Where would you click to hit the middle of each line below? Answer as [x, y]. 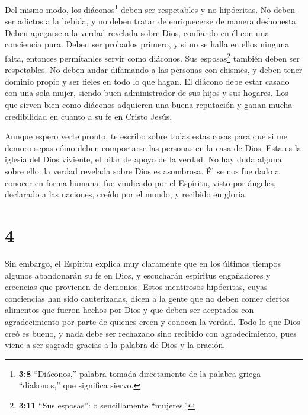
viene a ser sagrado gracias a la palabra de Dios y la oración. [115, 345]
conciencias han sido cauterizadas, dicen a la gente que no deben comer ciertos [147, 298]
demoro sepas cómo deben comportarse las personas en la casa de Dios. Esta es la [153, 147]
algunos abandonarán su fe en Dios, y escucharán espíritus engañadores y [138, 275]
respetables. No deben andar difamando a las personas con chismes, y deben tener [154, 70]
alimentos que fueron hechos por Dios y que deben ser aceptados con [129, 310]
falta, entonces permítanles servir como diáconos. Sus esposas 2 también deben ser [152, 57]
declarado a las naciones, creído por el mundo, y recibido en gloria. [126, 194]
